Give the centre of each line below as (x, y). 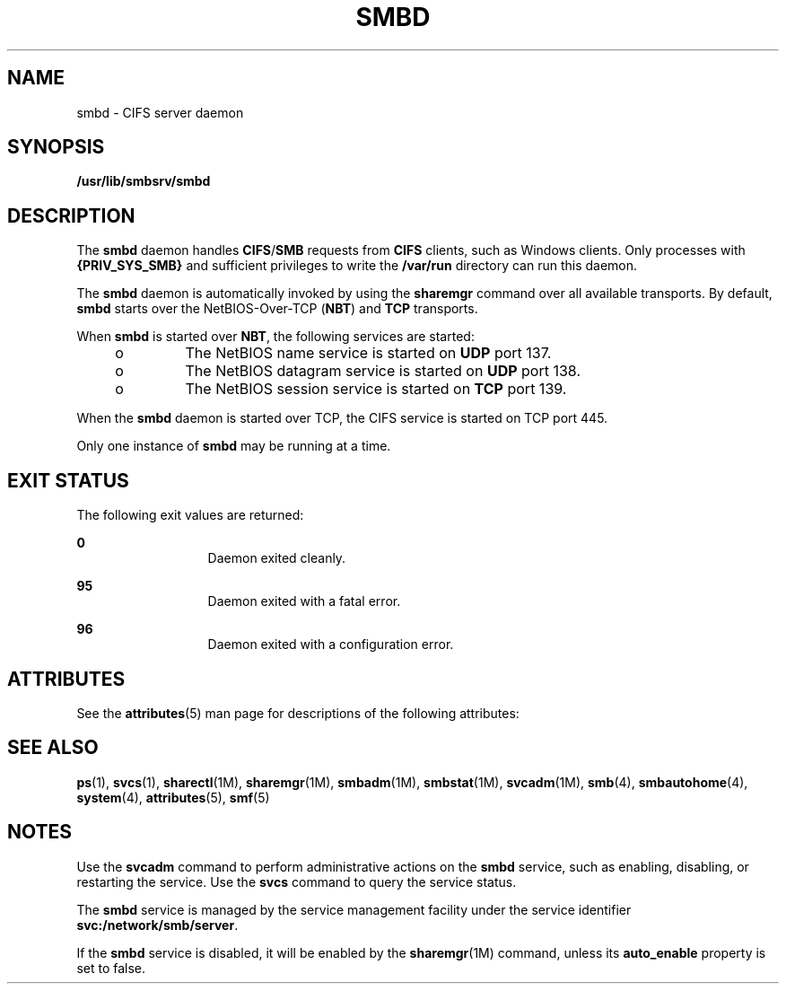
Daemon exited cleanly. (277, 558)
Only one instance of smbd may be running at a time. (234, 446)
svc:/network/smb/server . (157, 925)
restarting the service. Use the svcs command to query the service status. (297, 881)
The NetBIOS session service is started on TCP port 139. (376, 389)
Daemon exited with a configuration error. (331, 645)
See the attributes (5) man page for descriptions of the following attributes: (298, 713)
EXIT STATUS (68, 480)
